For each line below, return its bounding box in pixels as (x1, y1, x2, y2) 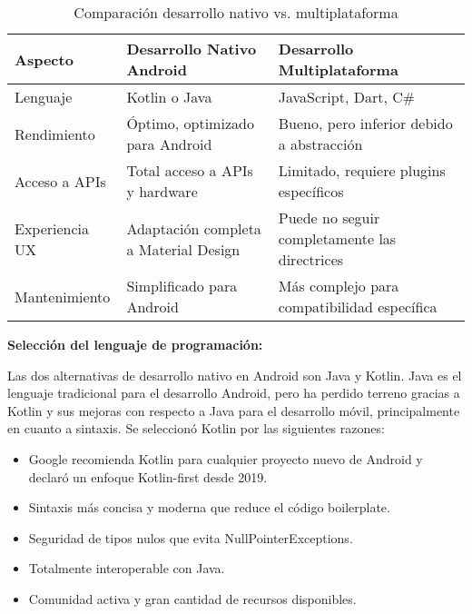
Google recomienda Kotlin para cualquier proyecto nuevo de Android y (28, 449, 423, 468)
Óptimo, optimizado (126, 113, 254, 134)
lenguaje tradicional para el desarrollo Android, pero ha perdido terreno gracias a (7, 383, 460, 402)
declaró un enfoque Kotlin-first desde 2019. (28, 467, 268, 486)
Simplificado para (126, 275, 238, 296)
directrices (278, 249, 344, 270)
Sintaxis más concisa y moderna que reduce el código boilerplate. (28, 498, 390, 517)
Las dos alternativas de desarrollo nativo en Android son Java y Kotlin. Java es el (7, 365, 462, 384)
